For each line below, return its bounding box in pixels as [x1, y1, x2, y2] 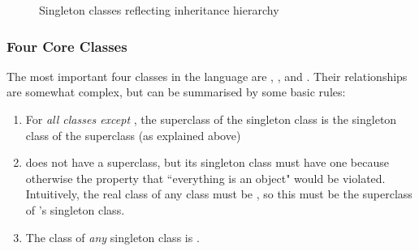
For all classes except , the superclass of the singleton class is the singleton [25, 111, 397, 127]
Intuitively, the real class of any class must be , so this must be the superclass [25, 185, 413, 202]
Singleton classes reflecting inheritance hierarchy [39, 2, 279, 18]
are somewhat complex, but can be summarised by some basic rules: [6, 83, 346, 100]
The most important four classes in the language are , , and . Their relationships [6, 67, 408, 84]
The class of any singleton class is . [25, 228, 200, 245]
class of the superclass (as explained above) [25, 126, 241, 143]
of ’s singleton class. [25, 201, 125, 218]
